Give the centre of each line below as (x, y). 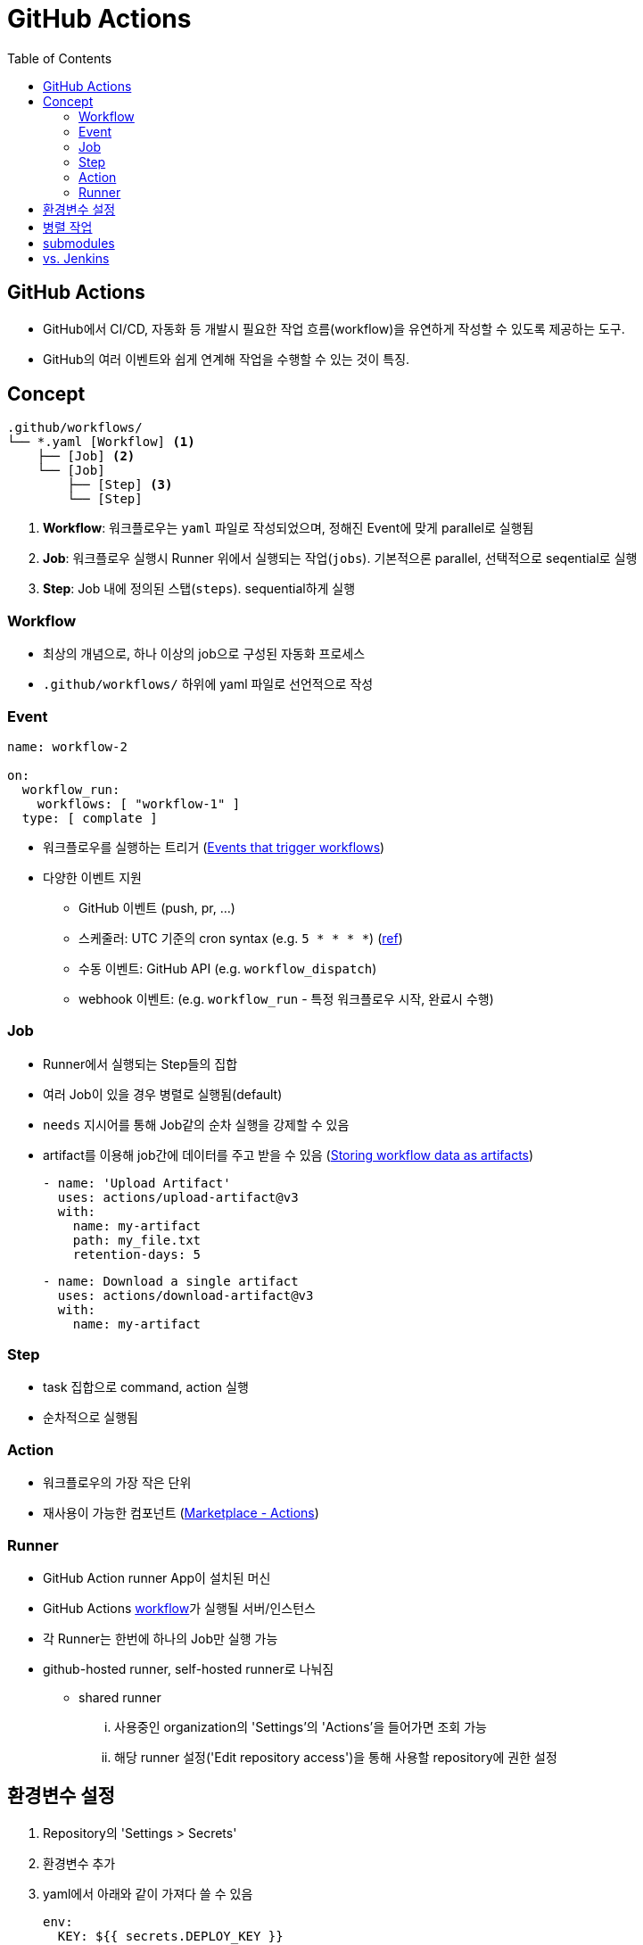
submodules (79, 243)
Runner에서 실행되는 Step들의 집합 (140, 1064)
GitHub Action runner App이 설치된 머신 (157, 1577)
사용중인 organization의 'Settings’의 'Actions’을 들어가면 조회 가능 (301, 1726)
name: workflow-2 (67, 746)
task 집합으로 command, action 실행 (146, 1387)
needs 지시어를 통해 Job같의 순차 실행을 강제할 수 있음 (196, 1124)
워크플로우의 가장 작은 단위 (117, 1483)
